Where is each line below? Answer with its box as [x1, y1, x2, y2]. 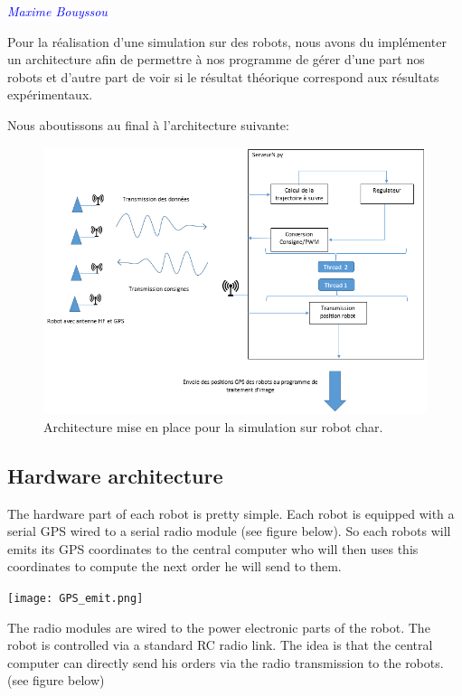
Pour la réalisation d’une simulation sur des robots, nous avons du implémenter [7, 32, 447, 51]
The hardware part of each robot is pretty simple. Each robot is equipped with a [7, 503, 455, 522]
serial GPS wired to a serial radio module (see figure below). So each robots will [7, 522, 451, 541]
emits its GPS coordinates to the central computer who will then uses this [7, 539, 419, 558]
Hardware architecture [7, 461, 223, 489]
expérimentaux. [7, 85, 93, 104]
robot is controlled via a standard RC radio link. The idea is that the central [7, 635, 433, 654]
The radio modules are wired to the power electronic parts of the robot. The [7, 617, 430, 636]
